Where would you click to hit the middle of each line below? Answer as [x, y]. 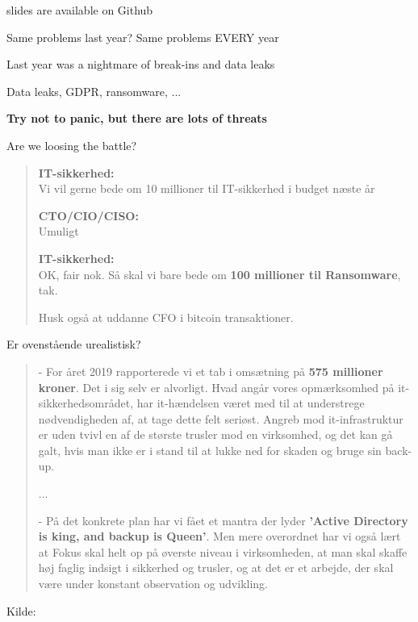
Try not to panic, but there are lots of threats [137, 118]
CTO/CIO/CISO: [88, 215]
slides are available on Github [80, 10]
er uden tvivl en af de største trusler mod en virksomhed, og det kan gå [215, 434]
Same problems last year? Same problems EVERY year [143, 37]
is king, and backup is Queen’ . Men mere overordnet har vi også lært [219, 536]
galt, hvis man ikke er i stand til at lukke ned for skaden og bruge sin [210, 450]
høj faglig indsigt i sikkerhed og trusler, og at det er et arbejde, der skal [216, 568]
